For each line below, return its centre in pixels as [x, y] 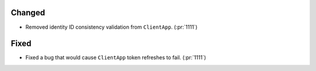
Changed [28, 13]
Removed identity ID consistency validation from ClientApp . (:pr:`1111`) [111, 27]
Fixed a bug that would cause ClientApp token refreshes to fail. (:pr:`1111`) [116, 58]
